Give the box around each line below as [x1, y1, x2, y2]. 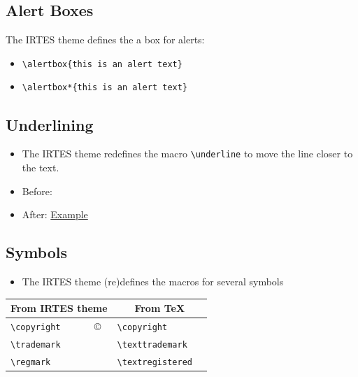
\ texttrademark [117, 339, 187, 350]
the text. [22, 159, 59, 174]
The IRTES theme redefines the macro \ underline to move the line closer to [22, 146, 353, 161]
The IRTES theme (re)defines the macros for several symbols [22, 273, 284, 288]
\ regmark [10, 357, 51, 367]
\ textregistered [117, 357, 192, 367]
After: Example [22, 207, 88, 222]
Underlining [6, 113, 94, 135]
